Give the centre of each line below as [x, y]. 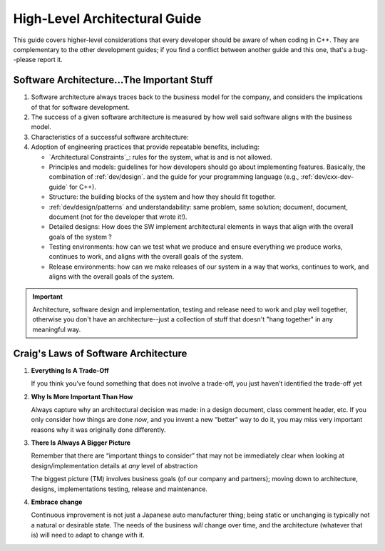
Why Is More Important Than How [82, 396]
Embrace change [57, 502]
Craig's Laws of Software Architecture [100, 353]
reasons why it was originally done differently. [99, 429]
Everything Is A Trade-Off [70, 370]
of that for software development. [80, 107]
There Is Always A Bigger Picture [81, 443]
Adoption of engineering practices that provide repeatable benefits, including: [145, 147]
